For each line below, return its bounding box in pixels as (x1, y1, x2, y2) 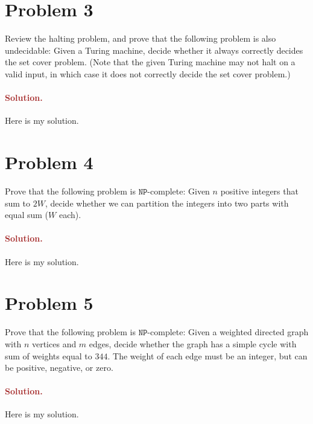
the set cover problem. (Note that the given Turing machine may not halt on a (5, 56, 296, 68)
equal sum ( (5, 208, 49, 221)
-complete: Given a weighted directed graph (147, 326, 309, 338)
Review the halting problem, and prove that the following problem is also (5, 32, 276, 45)
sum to (5, 196, 31, 209)
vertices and (31, 337, 77, 350)
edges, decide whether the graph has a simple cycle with (89, 337, 297, 350)
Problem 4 (5, 150, 93, 175)
